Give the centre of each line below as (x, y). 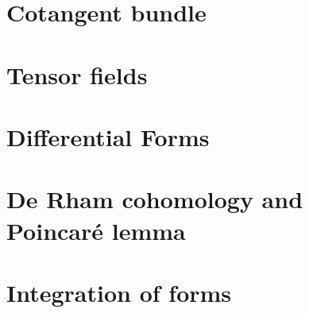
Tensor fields (77, 74)
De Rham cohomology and (155, 199)
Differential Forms (108, 136)
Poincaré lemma (96, 230)
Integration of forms (119, 292)
